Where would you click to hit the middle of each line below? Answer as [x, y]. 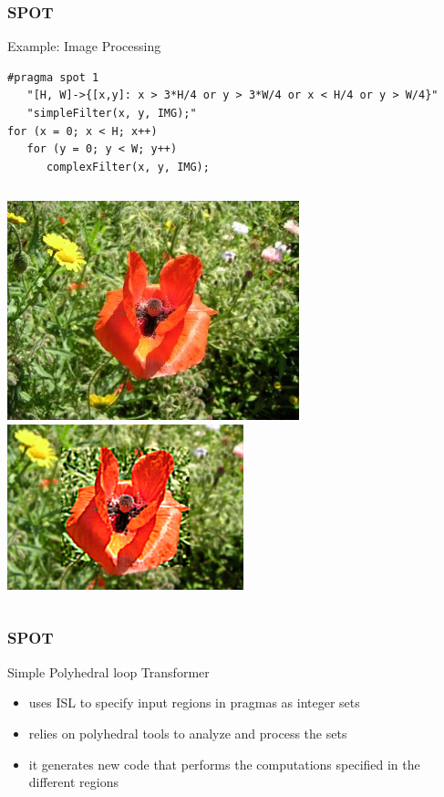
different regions [73, 782]
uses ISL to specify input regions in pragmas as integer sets [194, 703]
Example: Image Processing [84, 46]
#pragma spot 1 [53, 77]
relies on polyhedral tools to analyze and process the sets [188, 733]
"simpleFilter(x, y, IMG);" [112, 113]
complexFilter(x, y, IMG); [128, 167]
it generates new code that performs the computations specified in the [224, 764]
